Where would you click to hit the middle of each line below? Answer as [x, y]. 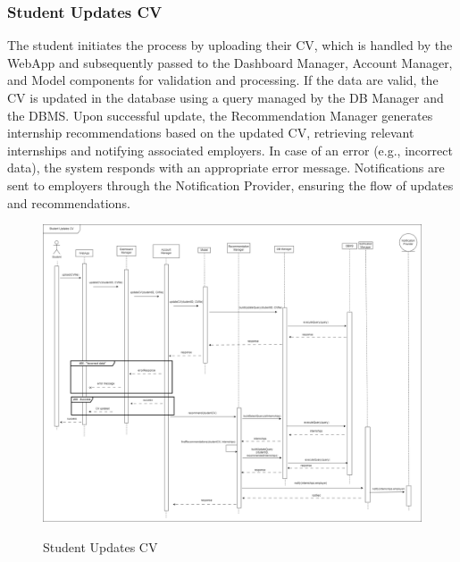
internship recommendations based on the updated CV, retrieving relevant [211, 133]
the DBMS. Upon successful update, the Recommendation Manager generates [220, 115]
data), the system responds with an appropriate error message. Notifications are [226, 168]
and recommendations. [69, 202]
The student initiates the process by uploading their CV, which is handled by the [230, 45]
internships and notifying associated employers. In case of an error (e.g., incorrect [230, 150]
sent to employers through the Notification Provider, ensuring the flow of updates [230, 185]
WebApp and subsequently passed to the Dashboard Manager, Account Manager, [230, 62]
